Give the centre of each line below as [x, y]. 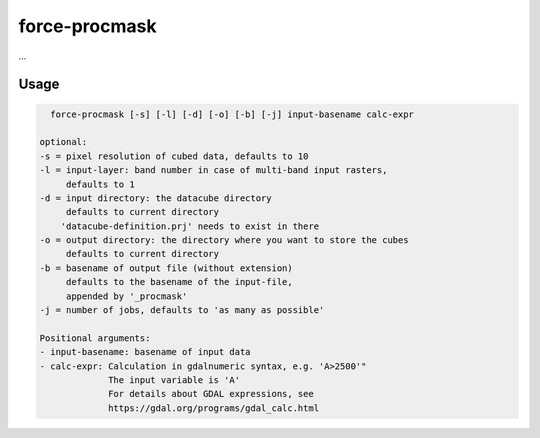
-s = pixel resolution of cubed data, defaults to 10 [174, 156]
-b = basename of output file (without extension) [166, 268]
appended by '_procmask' [126, 296]
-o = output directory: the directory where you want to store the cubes [224, 240]
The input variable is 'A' [174, 379]
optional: [63, 142]
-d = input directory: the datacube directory [155, 198]
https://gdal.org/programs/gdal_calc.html [214, 408]
